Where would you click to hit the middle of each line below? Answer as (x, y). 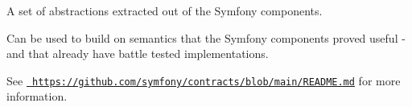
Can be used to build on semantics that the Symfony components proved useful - (206, 37)
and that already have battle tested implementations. (138, 53)
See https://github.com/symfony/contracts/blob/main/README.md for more (204, 80)
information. (37, 96)
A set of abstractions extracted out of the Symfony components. (165, 10)
